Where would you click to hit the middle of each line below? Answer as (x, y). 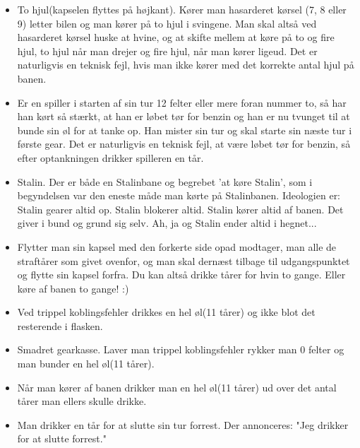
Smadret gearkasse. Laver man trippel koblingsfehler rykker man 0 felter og (181, 349)
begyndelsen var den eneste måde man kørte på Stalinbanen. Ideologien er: (179, 195)
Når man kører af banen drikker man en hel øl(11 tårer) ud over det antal (177, 387)
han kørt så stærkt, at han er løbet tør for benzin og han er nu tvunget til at (184, 116)
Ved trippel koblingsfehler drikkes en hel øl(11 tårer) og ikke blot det (166, 312)
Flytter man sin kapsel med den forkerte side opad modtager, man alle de (177, 246)
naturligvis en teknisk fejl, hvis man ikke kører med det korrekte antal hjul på (186, 65)
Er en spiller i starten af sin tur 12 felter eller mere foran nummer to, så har (182, 102)
